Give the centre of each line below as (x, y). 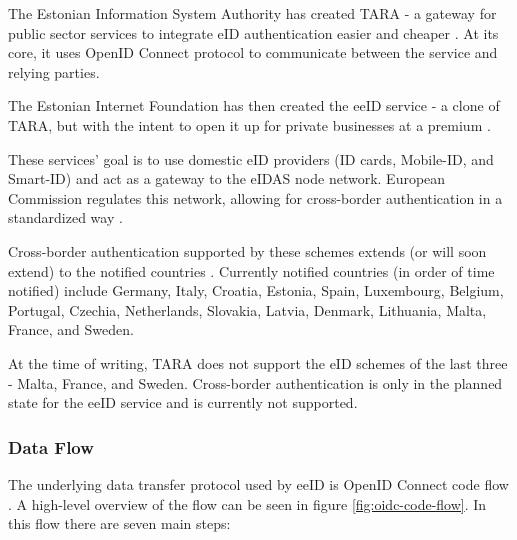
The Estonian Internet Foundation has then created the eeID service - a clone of (254, 105)
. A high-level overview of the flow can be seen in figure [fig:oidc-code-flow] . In (247, 503)
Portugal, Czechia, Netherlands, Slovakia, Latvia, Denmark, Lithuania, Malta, (247, 309)
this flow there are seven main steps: (119, 523)
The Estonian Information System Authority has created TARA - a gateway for (252, 13)
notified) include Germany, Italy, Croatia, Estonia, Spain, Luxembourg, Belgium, (256, 290)
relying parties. (54, 71)
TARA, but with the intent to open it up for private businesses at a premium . (249, 124)
